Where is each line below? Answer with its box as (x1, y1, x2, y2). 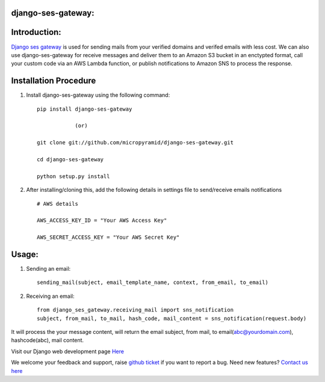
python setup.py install (37, 173, 110, 180)
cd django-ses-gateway (37, 156, 104, 162)
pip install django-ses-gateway (37, 105, 132, 112)
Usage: (11, 249, 39, 259)
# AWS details (37, 200, 78, 207)
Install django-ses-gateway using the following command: (26, 91, 170, 99)
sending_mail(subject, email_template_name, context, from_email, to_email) (37, 279, 269, 286)
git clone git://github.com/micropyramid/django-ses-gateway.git (37, 139, 234, 146)
